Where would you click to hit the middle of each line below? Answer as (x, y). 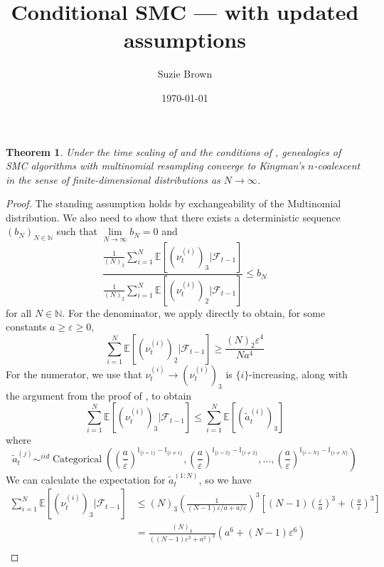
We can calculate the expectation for (86, 479)
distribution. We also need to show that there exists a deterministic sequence (173, 217)
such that (77, 231)
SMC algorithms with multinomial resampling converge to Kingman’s (155, 166)
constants (26, 327)
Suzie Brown (185, 74)
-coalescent (337, 166)
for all (19, 312)
